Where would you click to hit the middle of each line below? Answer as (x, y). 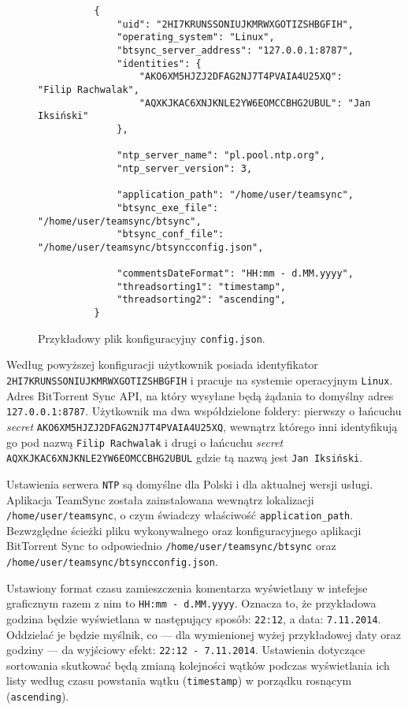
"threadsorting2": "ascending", (201, 300)
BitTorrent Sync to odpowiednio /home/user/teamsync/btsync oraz (171, 546)
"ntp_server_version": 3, (185, 168)
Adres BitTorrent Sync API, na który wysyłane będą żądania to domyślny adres (200, 395)
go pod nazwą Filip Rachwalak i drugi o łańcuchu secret (145, 442)
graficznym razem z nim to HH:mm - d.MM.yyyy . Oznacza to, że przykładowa (191, 603)
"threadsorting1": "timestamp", (201, 286)
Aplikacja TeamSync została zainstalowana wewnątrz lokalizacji (160, 499)
